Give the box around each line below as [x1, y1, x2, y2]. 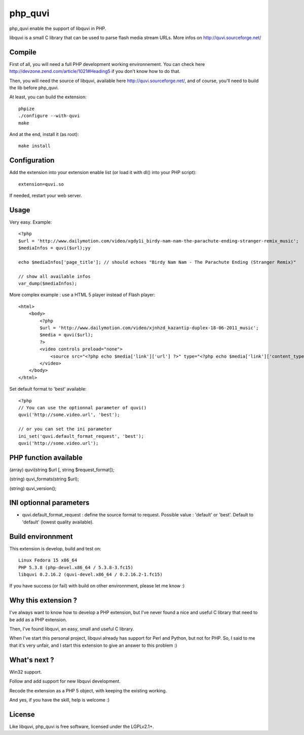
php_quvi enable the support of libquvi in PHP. [9, 25, 106, 31]
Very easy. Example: [9, 219, 52, 225]
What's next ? [9, 655, 54, 664]
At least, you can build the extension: [9, 94, 87, 100]
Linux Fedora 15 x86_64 [18, 557, 78, 563]
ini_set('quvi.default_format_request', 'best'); [18, 433, 144, 439]
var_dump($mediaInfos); [18, 281, 78, 287]
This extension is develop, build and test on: [9, 545, 101, 551]
